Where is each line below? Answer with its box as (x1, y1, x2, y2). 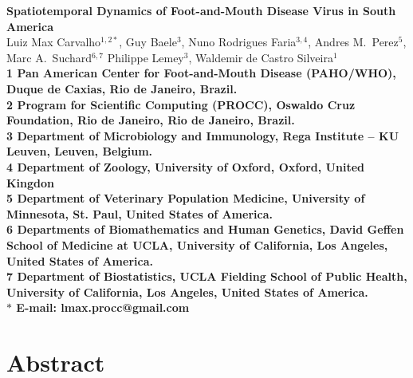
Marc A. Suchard (6, 49, 92, 65)
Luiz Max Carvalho (6, 33, 101, 50)
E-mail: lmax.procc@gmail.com (16, 299, 190, 316)
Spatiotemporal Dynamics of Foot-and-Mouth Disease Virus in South (6, 2, 396, 18)
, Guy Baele (119, 33, 177, 50)
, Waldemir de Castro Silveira (188, 49, 333, 65)
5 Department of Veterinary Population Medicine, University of (6, 190, 365, 207)
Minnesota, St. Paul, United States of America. (6, 205, 273, 222)
